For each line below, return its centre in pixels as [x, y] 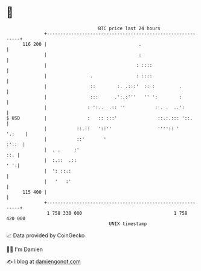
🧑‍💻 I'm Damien [25, 249]
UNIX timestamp [128, 224]
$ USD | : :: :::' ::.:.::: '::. [100, 118]
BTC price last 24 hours [129, 28]
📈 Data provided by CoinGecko [46, 235]
